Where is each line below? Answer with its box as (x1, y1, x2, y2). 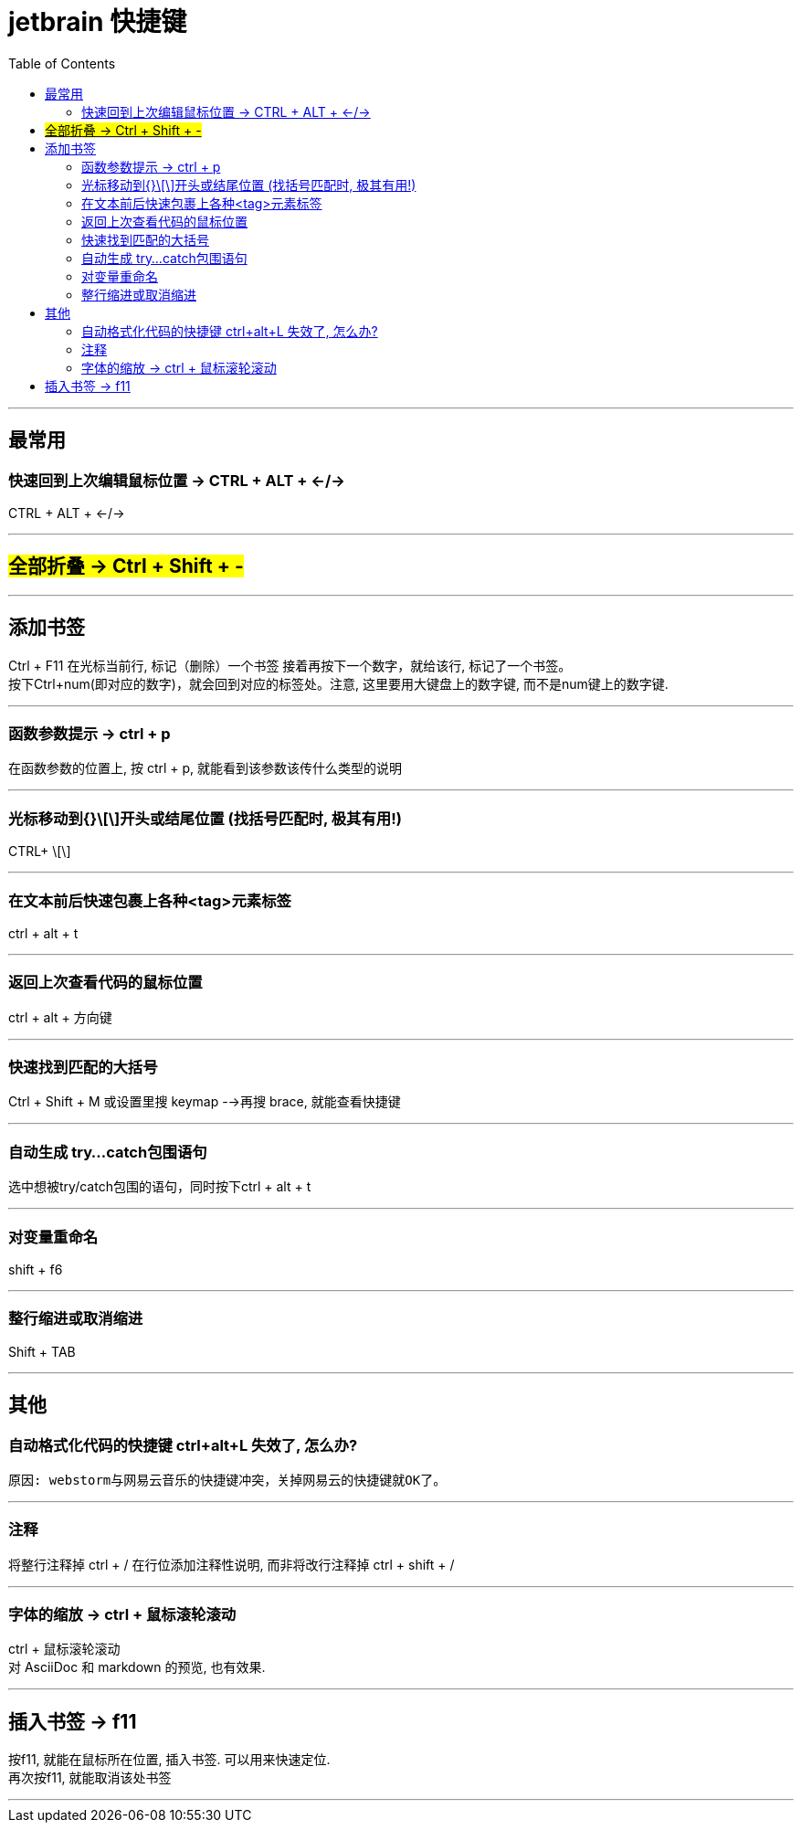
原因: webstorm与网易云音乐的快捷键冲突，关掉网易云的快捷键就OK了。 (8, 1472, 447, 1487)
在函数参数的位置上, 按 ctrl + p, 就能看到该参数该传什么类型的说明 (8, 760, 403, 777)
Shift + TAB (8, 1343, 76, 1359)
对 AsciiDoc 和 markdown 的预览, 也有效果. (8, 1659, 266, 1676)
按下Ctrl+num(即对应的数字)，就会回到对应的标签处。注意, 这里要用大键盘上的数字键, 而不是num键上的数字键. (8, 675, 669, 692)
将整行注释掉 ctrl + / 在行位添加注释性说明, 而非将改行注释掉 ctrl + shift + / (8, 1556, 455, 1572)
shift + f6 (8, 1261, 63, 1277)
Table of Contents (8, 55, 116, 71)
